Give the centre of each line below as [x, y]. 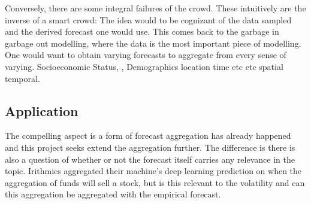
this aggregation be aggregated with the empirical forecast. [113, 194]
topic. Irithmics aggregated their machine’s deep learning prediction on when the [153, 171]
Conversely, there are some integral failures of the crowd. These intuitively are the [155, 8]
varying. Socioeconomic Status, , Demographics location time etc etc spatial [144, 66]
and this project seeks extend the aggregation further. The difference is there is [150, 147]
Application [42, 110]
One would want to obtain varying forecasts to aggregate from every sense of [146, 55]
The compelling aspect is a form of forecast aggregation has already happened [148, 136]
